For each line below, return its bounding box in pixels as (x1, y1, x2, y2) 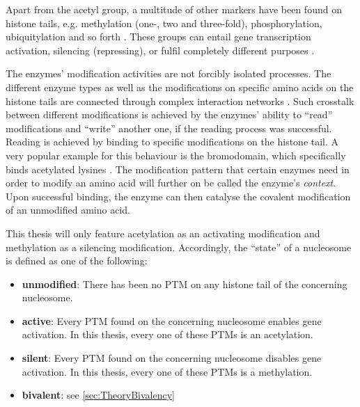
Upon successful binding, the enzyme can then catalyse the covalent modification (6, 189, 351, 203)
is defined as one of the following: (6, 253, 148, 268)
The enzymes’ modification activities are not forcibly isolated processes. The (6, 66, 331, 81)
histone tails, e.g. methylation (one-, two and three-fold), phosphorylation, (6, 15, 322, 30)
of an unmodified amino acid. (6, 202, 130, 217)
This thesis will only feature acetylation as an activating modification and (6, 225, 320, 240)
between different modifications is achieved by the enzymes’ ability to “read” (6, 107, 333, 122)
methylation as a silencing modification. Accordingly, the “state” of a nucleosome (6, 239, 352, 254)
